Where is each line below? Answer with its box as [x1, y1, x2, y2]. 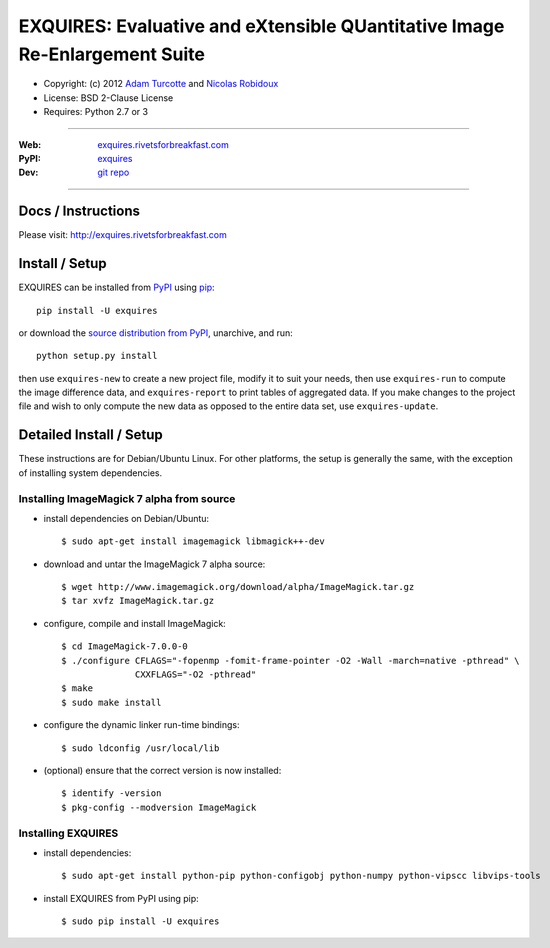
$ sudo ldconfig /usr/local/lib [61, 742, 220, 754]
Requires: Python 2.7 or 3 [43, 106, 149, 118]
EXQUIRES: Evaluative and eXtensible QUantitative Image [18, 15, 505, 37]
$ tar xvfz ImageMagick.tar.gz [61, 595, 215, 607]
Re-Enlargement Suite [18, 43, 205, 65]
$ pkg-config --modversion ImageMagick [61, 801, 257, 813]
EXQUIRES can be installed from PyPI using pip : [18, 281, 215, 294]
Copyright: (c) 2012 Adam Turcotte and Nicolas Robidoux [43, 78, 279, 90]
